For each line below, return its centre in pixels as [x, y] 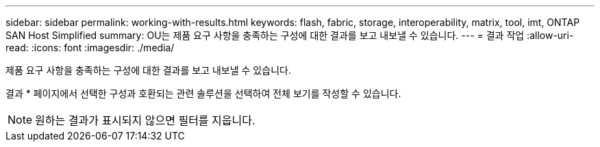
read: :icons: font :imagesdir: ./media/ [90, 48]
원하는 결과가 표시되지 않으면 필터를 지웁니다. [145, 120]
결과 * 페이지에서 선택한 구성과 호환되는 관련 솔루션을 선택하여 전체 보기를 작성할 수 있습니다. [203, 93]
